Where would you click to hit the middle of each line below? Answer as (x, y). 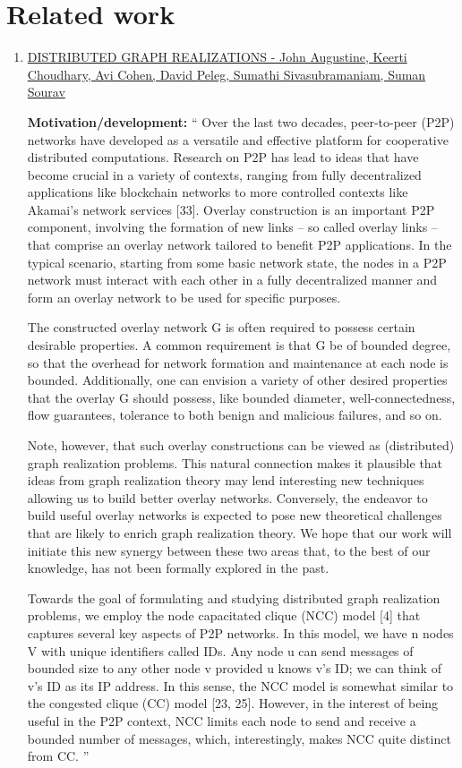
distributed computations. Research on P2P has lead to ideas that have (223, 157)
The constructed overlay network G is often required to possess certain (221, 327)
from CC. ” (58, 756)
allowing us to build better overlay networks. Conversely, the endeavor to (227, 497)
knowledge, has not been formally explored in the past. (178, 568)
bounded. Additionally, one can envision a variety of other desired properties (237, 380)
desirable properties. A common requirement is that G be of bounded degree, (239, 345)
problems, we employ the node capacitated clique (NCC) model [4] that (224, 615)
